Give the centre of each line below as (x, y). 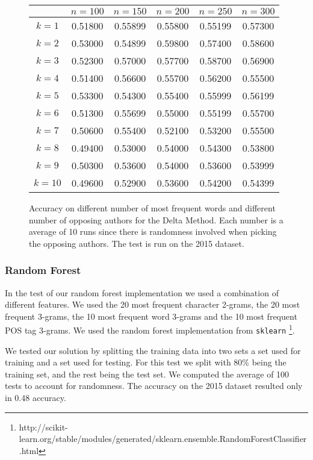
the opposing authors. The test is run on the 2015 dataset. (137, 243)
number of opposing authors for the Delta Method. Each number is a (156, 219)
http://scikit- (43, 427)
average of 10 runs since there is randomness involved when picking (153, 232)
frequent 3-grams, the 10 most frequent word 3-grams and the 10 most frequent (151, 316)
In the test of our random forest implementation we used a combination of (142, 292)
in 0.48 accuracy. (36, 398)
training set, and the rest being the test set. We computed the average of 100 (147, 374)
